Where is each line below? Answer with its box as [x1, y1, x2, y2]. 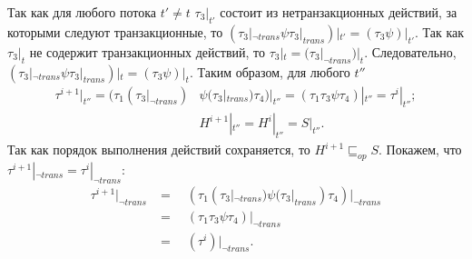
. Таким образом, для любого [189, 62, 350, 81]
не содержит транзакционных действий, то [29, 42, 265, 61]
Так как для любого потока [7, 3, 157, 21]
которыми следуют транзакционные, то [7, 22, 223, 41]
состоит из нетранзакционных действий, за [220, 3, 457, 21]
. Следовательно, [364, 42, 457, 61]
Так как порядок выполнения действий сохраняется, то [7, 140, 310, 159]
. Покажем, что [379, 140, 462, 159]
